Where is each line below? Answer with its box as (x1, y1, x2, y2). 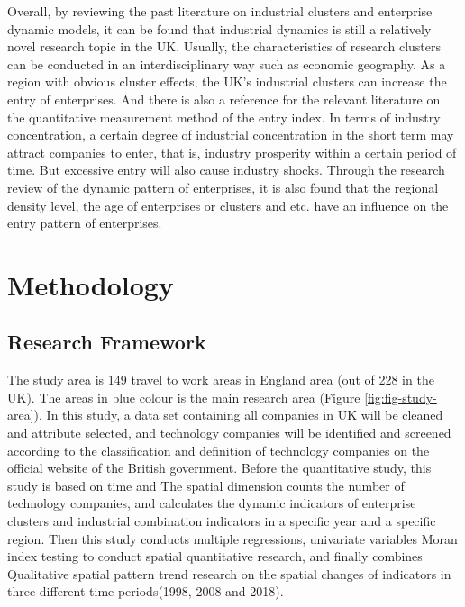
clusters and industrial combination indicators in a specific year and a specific (7, 512, 436, 530)
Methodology (7, 266, 174, 303)
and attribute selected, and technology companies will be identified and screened (7, 423, 451, 442)
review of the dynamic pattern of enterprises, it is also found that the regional (7, 177, 439, 196)
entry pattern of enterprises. (7, 213, 162, 232)
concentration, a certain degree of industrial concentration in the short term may (7, 125, 454, 144)
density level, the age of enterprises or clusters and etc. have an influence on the (7, 195, 449, 214)
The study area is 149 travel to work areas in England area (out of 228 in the (7, 370, 434, 389)
